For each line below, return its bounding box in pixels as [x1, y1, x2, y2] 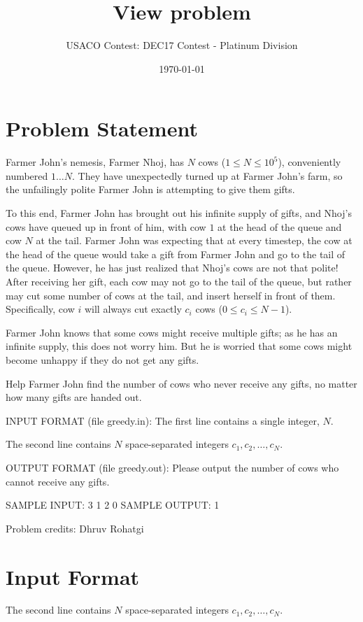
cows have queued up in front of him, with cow [6, 219, 206, 234]
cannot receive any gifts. [6, 474, 110, 488]
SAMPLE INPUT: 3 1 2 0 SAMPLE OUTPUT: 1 [6, 497, 220, 512]
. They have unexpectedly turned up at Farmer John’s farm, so [71, 168, 343, 183]
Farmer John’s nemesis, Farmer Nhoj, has [6, 155, 184, 169]
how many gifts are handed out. [6, 390, 142, 404]
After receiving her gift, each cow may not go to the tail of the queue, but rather [6, 274, 352, 288]
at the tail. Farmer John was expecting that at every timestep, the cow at [36, 233, 353, 248]
